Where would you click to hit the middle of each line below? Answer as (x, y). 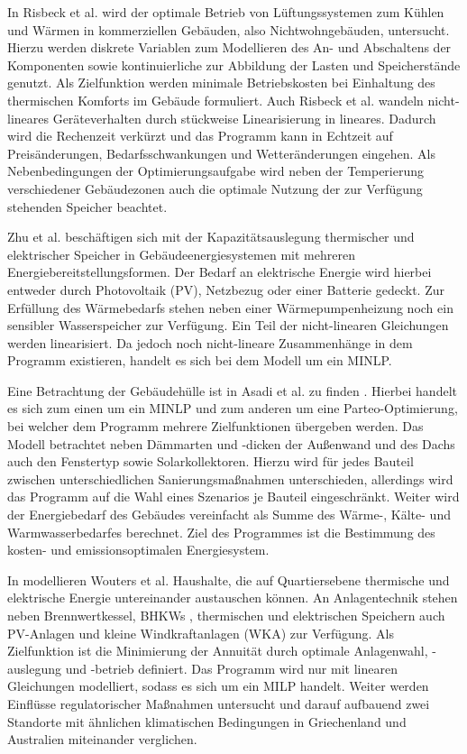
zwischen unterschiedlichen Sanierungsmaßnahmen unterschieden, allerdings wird (230, 478)
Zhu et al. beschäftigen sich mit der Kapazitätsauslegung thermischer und (211, 237)
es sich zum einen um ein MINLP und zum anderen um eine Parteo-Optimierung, (233, 408)
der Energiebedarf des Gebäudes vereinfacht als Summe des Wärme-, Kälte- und (229, 515)
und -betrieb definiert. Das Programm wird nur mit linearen (231, 668)
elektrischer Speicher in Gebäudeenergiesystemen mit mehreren (181, 254)
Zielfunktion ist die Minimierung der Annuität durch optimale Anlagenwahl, (218, 651)
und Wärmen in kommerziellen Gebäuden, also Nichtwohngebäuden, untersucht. (229, 29)
